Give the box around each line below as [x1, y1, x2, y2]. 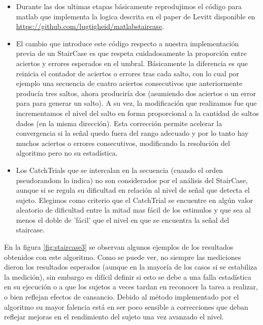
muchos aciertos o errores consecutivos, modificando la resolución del [16, 137, 230, 148]
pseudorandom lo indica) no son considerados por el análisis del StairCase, [16, 174, 248, 185]
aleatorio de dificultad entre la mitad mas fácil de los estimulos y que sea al [16, 204, 251, 215]
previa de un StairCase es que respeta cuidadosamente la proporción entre [16, 48, 247, 58]
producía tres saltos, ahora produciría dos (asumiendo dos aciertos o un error [16, 87, 256, 98]
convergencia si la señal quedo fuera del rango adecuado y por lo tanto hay [16, 128, 249, 138]
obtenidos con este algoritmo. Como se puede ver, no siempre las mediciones [4, 251, 241, 262]
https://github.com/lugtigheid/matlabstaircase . [16, 21, 165, 32]
